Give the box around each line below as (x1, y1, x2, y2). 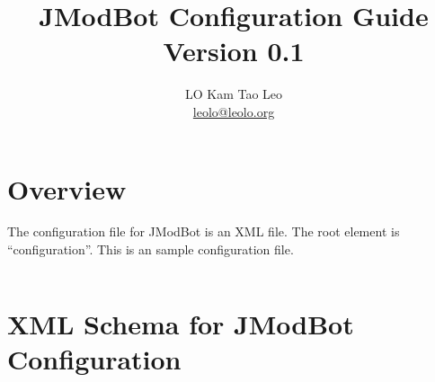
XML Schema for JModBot (7, 305, 354, 342)
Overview (7, 170, 127, 207)
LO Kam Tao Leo (184, 84, 283, 103)
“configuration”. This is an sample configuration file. (7, 240, 294, 259)
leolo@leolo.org (192, 102, 275, 120)
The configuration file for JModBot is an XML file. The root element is (7, 222, 400, 241)
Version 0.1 (163, 32, 305, 69)
